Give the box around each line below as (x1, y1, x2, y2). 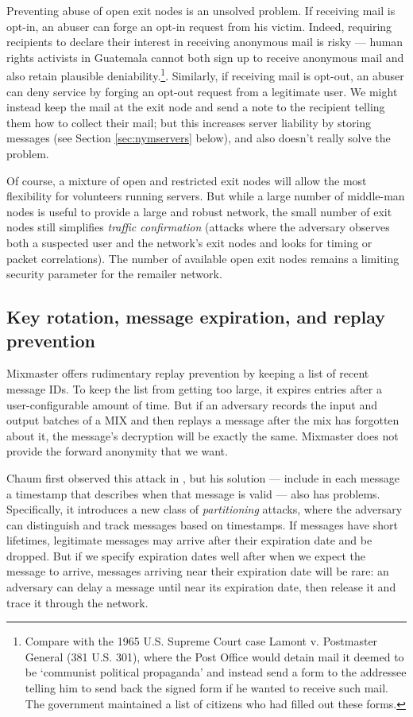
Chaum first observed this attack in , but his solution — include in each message (6, 469, 399, 486)
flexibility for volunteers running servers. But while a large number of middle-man (6, 188, 405, 204)
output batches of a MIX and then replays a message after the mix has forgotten (6, 412, 399, 428)
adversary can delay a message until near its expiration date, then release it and (6, 579, 396, 595)
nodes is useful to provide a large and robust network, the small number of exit (6, 203, 392, 219)
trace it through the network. (6, 594, 149, 610)
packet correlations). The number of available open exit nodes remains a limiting (6, 250, 399, 266)
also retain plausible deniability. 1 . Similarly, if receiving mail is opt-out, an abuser (6, 65, 404, 84)
